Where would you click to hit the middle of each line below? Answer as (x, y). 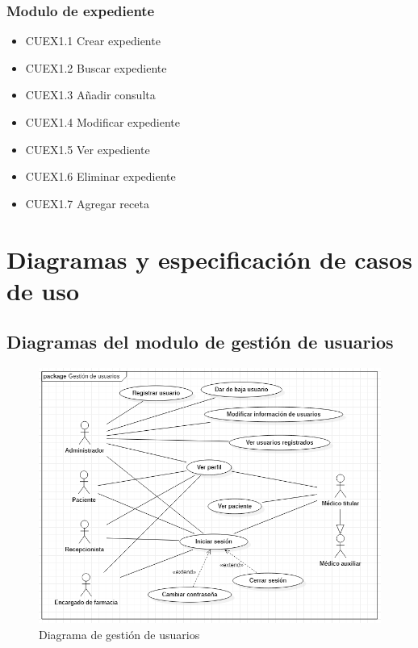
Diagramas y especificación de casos (209, 259)
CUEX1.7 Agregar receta (87, 203)
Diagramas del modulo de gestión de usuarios (200, 342)
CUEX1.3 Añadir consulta (90, 95)
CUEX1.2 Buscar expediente (96, 67)
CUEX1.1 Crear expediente (93, 41)
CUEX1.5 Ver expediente (88, 149)
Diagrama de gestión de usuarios (119, 634)
